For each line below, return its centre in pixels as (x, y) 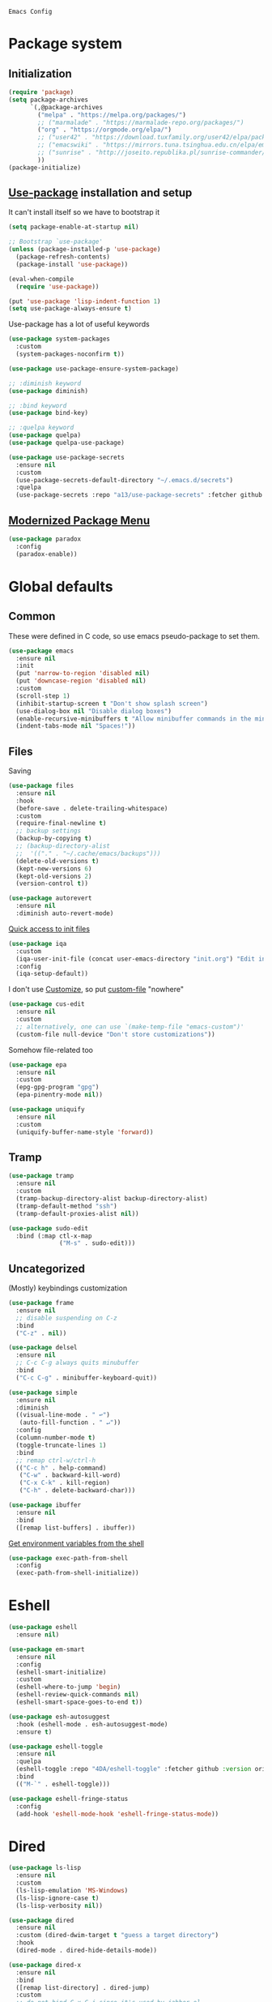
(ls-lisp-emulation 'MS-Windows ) (72, 1890)
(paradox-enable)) (47, 554)
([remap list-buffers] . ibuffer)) (76, 1528)
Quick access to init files (49, 929)
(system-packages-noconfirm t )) (70, 354)
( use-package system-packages (59, 339)
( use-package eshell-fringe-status (68, 1799)
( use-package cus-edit (47, 1004)
